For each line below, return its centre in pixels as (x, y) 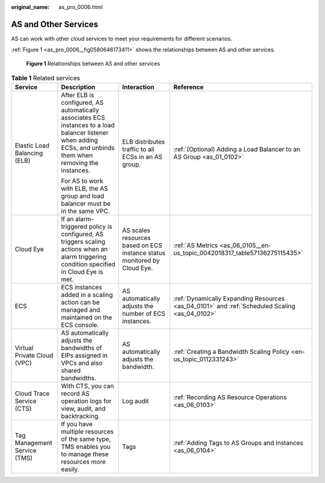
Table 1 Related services (46, 78)
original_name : (30, 7)
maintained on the (87, 318)
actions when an (85, 249)
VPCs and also (82, 363)
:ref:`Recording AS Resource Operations (230, 397)
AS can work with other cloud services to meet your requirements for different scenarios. (122, 39)
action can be (80, 303)
